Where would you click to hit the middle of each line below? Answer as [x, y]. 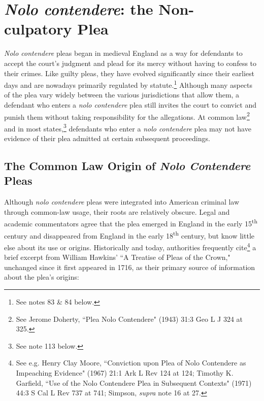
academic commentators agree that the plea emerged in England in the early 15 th [131, 223]
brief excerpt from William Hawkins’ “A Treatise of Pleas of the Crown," [117, 257]
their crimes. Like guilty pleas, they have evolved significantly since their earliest [129, 73]
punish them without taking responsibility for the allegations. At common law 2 [127, 116]
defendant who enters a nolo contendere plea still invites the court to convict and [130, 104]
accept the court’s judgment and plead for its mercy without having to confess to [130, 63]
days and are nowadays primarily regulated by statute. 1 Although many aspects [128, 84]
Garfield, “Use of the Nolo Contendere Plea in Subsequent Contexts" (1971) [134, 382]
